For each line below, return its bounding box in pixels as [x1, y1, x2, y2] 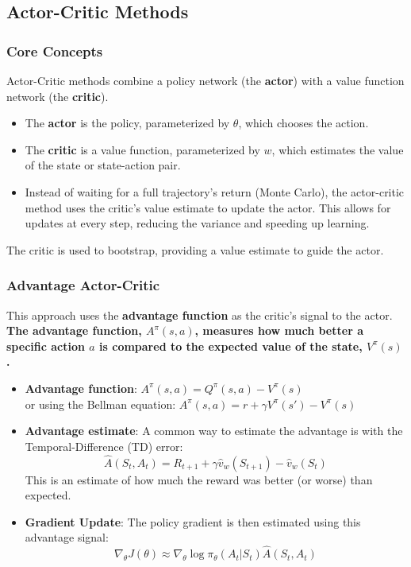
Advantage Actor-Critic [6, 275, 160, 295]
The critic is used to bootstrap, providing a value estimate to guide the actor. [6, 241, 384, 258]
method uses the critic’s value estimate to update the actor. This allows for [25, 199, 391, 216]
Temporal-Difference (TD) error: [25, 437, 183, 454]
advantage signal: [25, 529, 109, 546]
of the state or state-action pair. [25, 157, 181, 173]
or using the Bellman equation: [25, 395, 176, 412]
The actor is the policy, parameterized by [25, 115, 230, 131]
